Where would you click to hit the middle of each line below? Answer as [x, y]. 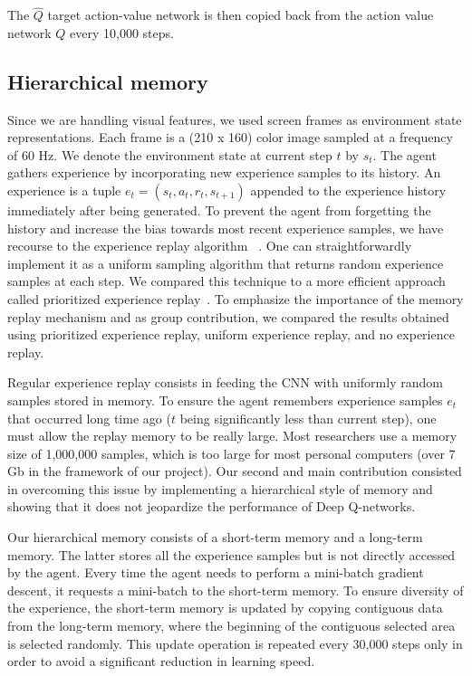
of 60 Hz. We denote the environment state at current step [170, 154]
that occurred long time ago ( [89, 418]
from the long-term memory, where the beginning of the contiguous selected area [231, 626]
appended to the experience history [348, 190]
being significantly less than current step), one [308, 418]
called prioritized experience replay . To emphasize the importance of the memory [236, 298]
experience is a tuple [64, 190]
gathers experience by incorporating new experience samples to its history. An [224, 172]
